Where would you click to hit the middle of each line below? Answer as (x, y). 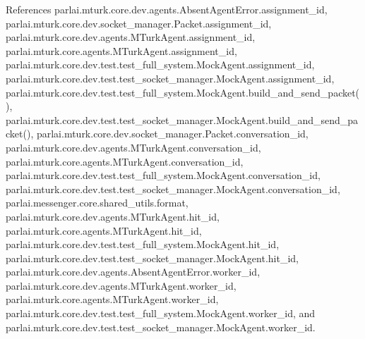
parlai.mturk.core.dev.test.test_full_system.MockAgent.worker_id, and (161, 313)
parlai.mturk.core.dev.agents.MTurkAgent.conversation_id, (133, 147)
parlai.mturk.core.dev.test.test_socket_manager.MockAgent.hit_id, (152, 258)
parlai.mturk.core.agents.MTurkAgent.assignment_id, (121, 50)
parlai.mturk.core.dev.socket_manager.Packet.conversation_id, (172, 134)
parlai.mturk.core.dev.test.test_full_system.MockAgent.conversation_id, (163, 175)
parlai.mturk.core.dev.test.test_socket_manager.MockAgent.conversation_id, (173, 189)
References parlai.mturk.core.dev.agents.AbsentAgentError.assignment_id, (167, 9)
